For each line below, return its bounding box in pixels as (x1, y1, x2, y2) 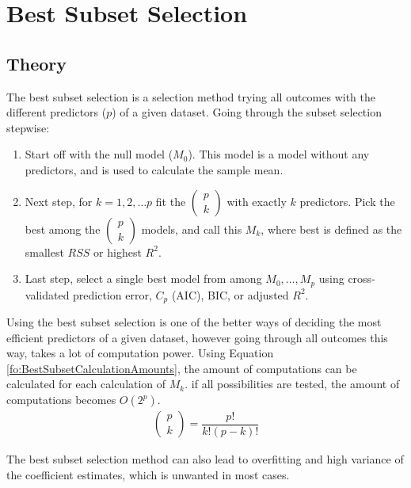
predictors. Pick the (299, 193, 395, 209)
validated (25, 286, 70, 303)
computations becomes (6, 391, 116, 408)
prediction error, (73, 286, 152, 303)
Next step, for (25, 193, 93, 209)
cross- (348, 270, 375, 287)
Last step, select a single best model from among (25, 270, 262, 287)
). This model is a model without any (188, 146, 370, 162)
